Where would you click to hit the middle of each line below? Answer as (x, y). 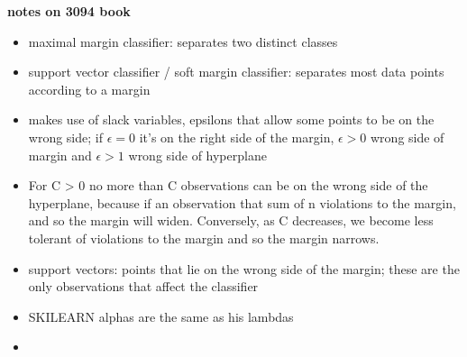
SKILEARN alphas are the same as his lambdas (161, 316)
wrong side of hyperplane (197, 155)
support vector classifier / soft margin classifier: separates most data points (236, 72)
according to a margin (89, 89)
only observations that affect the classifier (143, 286)
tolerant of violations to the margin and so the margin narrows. (204, 238)
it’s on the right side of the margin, (237, 137)
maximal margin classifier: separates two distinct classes (183, 41)
